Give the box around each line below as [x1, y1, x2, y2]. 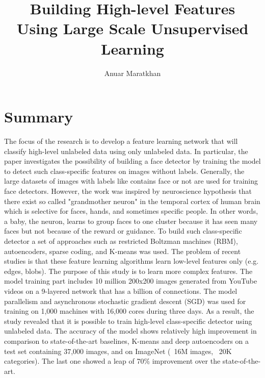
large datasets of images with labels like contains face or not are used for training [4, 175, 258, 186]
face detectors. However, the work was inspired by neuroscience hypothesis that [4, 186, 252, 196]
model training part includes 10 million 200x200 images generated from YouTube [4, 275, 257, 286]
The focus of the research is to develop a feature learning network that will [4, 136, 238, 146]
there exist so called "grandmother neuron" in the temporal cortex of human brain [4, 195, 260, 206]
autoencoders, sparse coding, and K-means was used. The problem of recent [4, 245, 241, 256]
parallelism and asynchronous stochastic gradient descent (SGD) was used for [4, 295, 246, 306]
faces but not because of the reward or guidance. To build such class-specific [4, 225, 242, 236]
